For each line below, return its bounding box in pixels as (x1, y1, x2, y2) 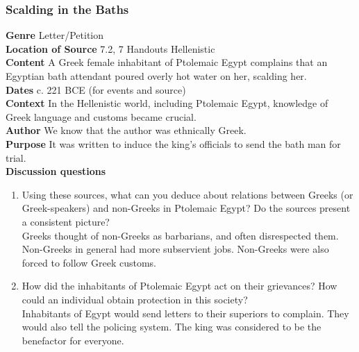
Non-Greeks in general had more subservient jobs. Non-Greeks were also (22, 242, 329, 256)
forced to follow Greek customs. (22, 255, 156, 269)
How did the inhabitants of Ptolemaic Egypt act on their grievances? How (22, 278, 337, 293)
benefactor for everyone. (22, 333, 124, 347)
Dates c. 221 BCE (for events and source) (6, 82, 186, 97)
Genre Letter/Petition (6, 28, 104, 42)
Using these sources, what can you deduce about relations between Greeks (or (22, 187, 353, 201)
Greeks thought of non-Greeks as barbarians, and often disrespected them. (22, 228, 339, 242)
